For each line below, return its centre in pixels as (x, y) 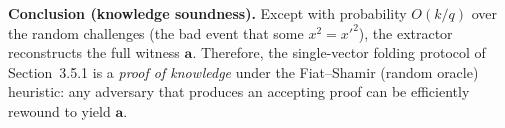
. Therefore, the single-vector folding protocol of (339, 52)
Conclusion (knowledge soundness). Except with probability (207, 13)
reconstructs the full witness (94, 52)
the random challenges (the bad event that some (156, 32)
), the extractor (405, 32)
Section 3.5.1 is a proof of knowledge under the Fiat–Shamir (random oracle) (243, 71)
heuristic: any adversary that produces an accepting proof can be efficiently (239, 91)
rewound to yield (59, 110)
